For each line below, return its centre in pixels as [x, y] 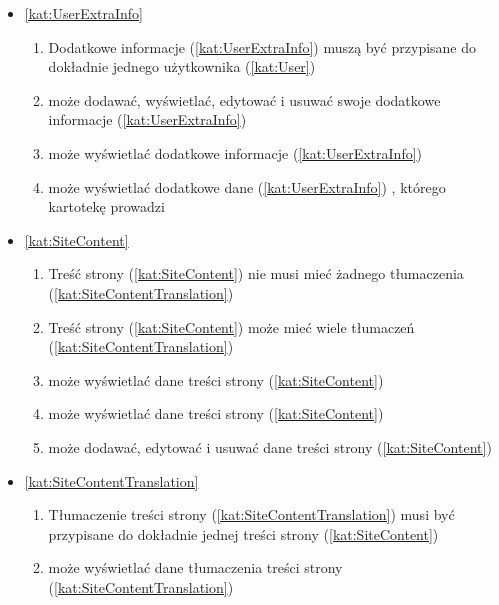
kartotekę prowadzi [106, 206]
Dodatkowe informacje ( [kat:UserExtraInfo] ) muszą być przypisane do [262, 46]
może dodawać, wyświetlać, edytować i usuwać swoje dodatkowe [244, 99]
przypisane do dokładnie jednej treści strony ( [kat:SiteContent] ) [243, 533]
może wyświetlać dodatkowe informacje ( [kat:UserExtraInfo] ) [235, 152]
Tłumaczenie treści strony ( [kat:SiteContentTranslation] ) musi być [251, 514]
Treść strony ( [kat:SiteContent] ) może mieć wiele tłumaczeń [231, 326]
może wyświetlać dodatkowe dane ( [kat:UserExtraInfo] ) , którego [247, 186]
